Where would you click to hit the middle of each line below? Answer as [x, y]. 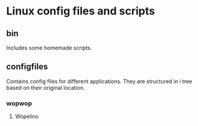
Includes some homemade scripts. [49, 48]
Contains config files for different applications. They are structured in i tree [99, 81]
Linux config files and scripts [81, 11]
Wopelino [27, 116]
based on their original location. [46, 87]
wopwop [19, 103]
